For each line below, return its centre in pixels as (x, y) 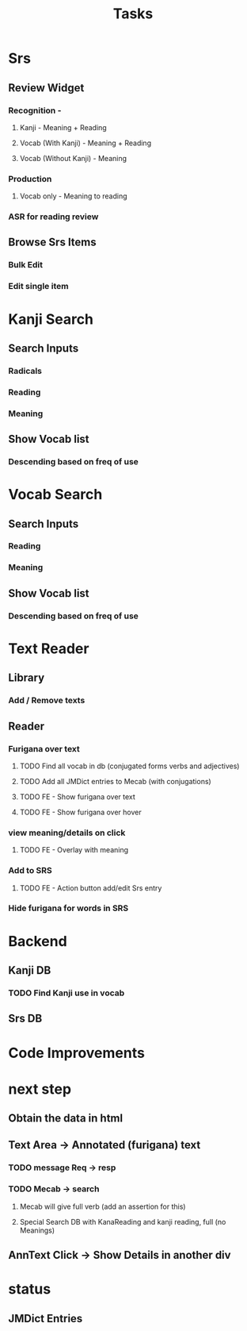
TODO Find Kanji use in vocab (66, 993)
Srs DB (25, 1019)
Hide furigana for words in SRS (68, 908)
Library (27, 678)
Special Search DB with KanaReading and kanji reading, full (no (123, 1221)
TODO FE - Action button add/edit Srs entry (91, 888)
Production (30, 179)
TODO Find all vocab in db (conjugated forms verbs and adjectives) (129, 766)
